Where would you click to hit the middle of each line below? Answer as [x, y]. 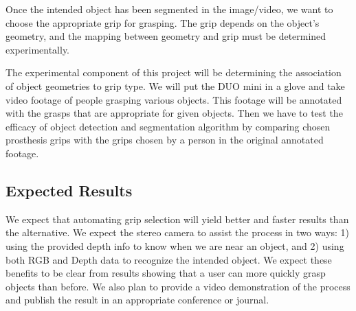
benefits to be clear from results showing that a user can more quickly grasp [166, 273]
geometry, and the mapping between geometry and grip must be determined [166, 36]
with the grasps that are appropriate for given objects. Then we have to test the [174, 113]
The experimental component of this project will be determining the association [174, 72]
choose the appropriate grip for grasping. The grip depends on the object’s [163, 22]
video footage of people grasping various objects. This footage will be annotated [174, 99]
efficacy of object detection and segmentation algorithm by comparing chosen [168, 126]
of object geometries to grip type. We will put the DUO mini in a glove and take [175, 85]
